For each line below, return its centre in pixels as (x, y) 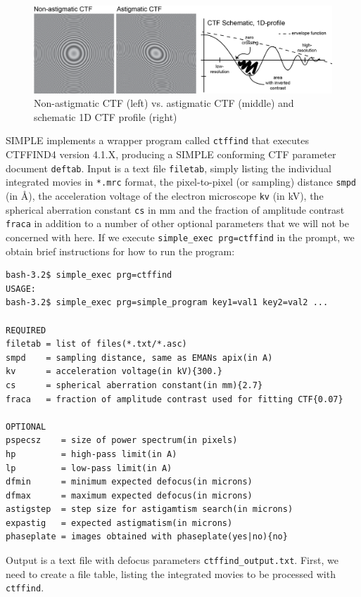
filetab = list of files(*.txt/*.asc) (96, 344)
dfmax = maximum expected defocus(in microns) (129, 495)
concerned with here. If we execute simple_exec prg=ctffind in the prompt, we (180, 237)
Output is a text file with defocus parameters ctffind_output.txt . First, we (172, 560)
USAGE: (21, 289)
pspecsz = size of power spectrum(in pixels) (122, 441)
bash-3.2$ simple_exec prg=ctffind (89, 275)
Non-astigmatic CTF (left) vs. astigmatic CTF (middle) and (164, 103)
